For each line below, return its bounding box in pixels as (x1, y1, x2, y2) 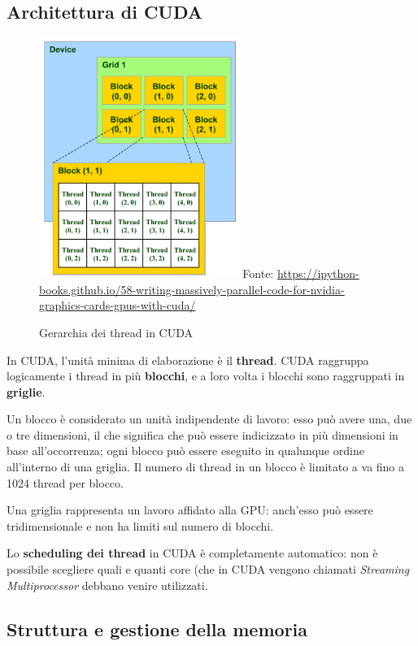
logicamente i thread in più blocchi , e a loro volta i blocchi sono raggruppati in (7, 367, 405, 384)
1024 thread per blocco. (7, 474, 124, 491)
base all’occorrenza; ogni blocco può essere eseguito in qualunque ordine (7, 442, 364, 459)
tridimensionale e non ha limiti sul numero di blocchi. (7, 517, 274, 534)
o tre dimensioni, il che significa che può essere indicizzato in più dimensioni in (7, 426, 398, 443)
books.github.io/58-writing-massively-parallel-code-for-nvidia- (39, 280, 345, 297)
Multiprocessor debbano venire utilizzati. (7, 576, 208, 593)
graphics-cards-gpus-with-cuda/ (39, 297, 196, 314)
